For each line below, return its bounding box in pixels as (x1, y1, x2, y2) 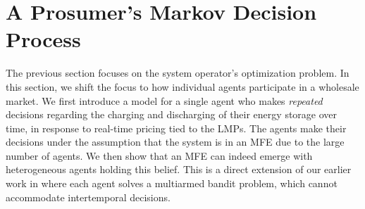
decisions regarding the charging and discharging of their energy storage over (6, 107, 338, 122)
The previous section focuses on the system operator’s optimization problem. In (6, 65, 349, 80)
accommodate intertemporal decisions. (6, 189, 171, 204)
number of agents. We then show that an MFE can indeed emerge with (6, 148, 313, 163)
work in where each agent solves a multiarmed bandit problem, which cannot (6, 176, 338, 191)
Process (6, 25, 81, 53)
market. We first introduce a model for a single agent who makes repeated (6, 93, 323, 108)
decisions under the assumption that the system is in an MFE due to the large (6, 134, 345, 149)
